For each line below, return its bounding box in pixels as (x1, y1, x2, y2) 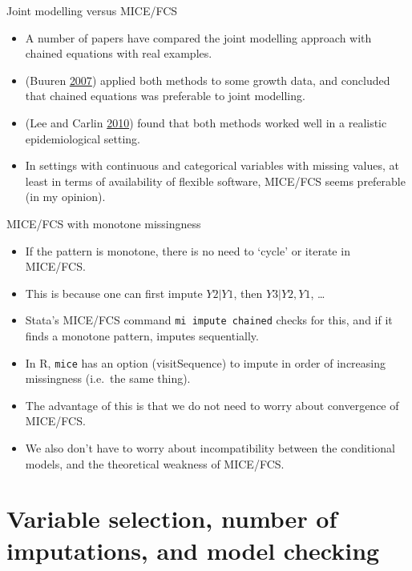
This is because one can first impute (25, 284, 203, 301)
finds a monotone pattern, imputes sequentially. (25, 327, 259, 344)
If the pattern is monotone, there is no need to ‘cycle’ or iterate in (25, 242, 350, 259)
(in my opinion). (25, 188, 106, 205)
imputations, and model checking (6, 533, 380, 566)
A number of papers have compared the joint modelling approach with (25, 29, 372, 46)
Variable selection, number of (6, 502, 337, 535)
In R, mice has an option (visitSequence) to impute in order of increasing (25, 354, 386, 371)
